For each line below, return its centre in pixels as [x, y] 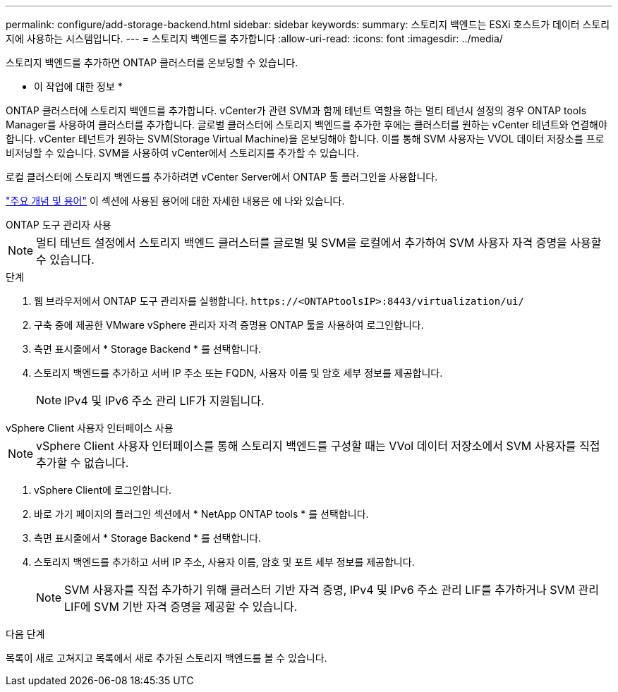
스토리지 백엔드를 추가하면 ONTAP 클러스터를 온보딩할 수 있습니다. [152, 62]
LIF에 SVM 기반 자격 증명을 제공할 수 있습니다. [181, 607]
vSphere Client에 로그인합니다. [103, 490]
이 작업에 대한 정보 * [78, 86]
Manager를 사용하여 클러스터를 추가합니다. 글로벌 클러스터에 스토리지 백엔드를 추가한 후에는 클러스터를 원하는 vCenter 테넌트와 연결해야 [307, 125]
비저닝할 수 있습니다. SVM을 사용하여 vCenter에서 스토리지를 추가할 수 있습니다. [182, 153]
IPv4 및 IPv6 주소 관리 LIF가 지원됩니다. [164, 401]
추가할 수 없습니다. [83, 463]
